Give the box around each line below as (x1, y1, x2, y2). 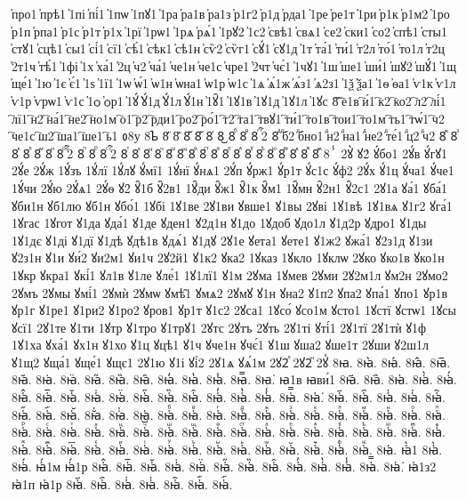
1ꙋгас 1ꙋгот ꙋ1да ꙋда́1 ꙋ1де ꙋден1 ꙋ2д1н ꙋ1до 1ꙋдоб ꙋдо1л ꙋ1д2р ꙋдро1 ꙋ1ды (12, 213, 427, 232)
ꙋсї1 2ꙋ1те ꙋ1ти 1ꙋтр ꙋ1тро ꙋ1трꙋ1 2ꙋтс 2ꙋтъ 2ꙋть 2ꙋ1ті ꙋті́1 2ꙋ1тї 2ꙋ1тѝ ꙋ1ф (12, 318, 427, 336)
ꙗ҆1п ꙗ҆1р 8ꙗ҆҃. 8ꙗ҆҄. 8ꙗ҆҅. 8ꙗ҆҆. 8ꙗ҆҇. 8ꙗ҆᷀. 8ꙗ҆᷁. (12, 475, 233, 494)
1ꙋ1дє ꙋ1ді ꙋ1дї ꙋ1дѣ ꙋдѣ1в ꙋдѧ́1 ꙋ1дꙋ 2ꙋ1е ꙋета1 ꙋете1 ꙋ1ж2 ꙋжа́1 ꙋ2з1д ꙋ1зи (12, 230, 433, 249)
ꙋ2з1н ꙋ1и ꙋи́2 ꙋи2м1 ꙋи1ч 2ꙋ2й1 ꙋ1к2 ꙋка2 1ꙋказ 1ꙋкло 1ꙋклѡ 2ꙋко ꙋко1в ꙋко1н (12, 248, 445, 267)
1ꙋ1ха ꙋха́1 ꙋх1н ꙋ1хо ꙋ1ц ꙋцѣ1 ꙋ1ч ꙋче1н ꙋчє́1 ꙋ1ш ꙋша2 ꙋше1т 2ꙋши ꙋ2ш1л (12, 335, 429, 354)
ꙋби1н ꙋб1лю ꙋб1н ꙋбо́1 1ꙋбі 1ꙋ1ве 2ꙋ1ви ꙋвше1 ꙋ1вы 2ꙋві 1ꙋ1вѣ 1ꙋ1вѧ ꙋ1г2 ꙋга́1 (12, 196, 453, 214)
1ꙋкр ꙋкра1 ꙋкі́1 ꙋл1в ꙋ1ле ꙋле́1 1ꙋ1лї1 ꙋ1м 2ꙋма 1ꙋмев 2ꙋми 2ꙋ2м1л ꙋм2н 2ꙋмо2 (12, 265, 448, 284)
